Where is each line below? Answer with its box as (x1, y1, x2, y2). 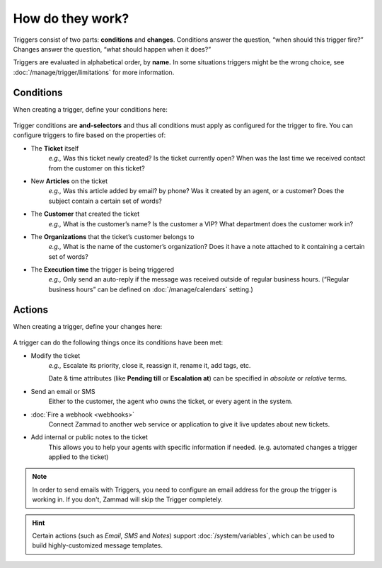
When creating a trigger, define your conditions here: (13, 105, 168, 113)
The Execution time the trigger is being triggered (30, 265, 175, 274)
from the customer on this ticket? (48, 163, 145, 173)
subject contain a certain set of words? (48, 197, 162, 205)
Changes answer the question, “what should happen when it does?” (13, 45, 212, 53)
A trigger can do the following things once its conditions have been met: (13, 338, 224, 347)
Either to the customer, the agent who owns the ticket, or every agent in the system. (48, 397, 293, 406)
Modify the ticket (30, 351, 81, 360)
